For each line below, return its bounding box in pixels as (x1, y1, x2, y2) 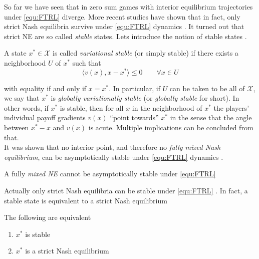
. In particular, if (109, 83, 160, 93)
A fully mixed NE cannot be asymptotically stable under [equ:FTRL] (4, 168, 216, 179)
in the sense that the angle (170, 112, 252, 123)
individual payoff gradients (4, 112, 86, 123)
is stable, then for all (60, 102, 124, 113)
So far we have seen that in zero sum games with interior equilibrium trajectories (4, 2, 253, 12)
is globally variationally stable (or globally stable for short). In (51, 93, 239, 103)
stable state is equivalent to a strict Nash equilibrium (4, 195, 167, 205)
